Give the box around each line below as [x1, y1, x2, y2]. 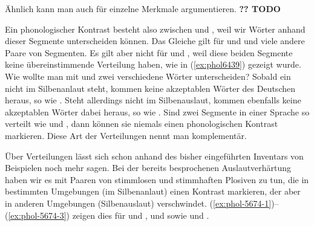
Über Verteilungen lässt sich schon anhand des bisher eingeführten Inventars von [5, 149, 304, 162]
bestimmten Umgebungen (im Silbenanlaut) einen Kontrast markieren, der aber [5, 185, 301, 198]
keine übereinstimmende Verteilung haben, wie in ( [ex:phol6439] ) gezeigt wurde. [5, 58, 301, 71]
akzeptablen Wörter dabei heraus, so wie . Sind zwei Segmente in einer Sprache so [5, 105, 310, 118]
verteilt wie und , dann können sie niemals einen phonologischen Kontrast [5, 117, 278, 130]
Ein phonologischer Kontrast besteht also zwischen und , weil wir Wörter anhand [5, 22, 306, 35]
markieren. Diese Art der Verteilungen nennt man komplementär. [5, 129, 247, 141]
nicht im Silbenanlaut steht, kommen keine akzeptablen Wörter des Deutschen [5, 82, 295, 94]
